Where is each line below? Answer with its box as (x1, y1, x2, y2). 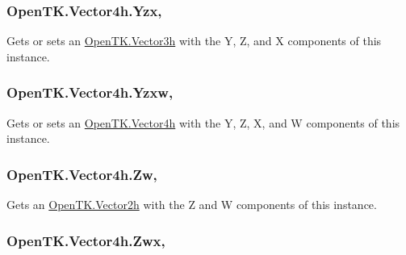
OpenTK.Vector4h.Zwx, (6, 230, 165, 250)
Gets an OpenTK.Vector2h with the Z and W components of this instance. (6, 196, 377, 213)
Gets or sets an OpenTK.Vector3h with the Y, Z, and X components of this (6, 32, 382, 49)
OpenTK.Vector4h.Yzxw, (6, 82, 174, 102)
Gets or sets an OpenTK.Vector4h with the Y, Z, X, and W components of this (6, 114, 400, 131)
